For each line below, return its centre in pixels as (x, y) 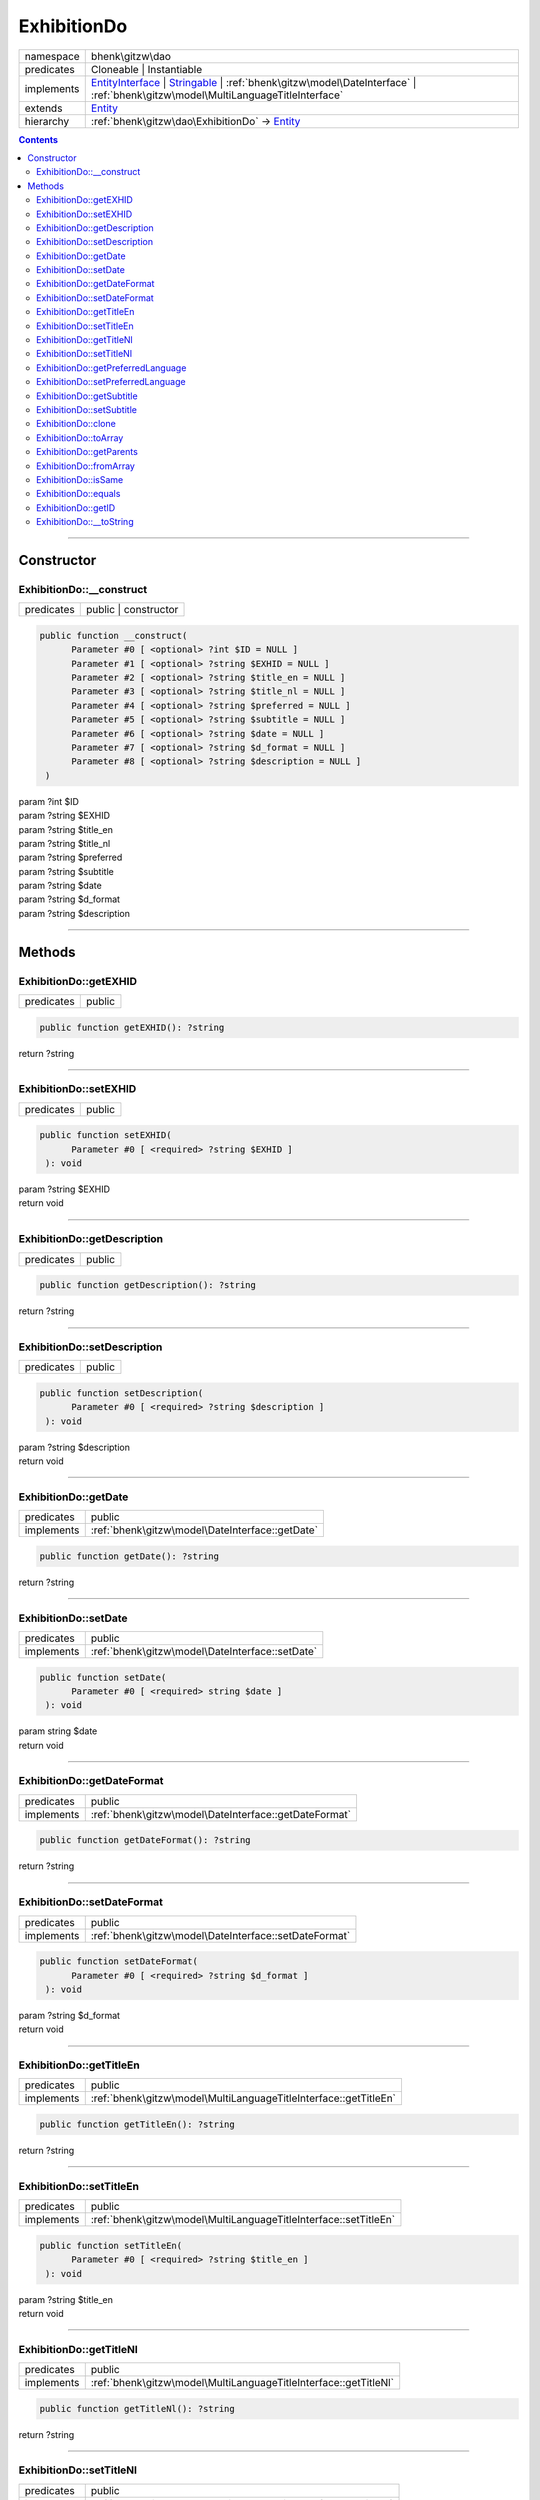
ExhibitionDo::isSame (80, 479)
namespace (52, 56)
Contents (38, 139)
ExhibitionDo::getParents (87, 452)
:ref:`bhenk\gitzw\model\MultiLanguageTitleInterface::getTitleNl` (242, 2383)
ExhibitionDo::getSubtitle (87, 396)
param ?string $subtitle (66, 871)
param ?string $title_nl (64, 843)
